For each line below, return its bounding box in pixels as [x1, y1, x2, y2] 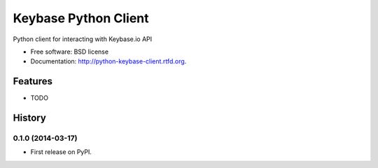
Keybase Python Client [13, 10, 150, 26]
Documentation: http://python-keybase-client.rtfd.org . [30, 57, 187, 66]
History [13, 112, 47, 124]
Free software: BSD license [30, 47, 108, 56]
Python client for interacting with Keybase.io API [13, 35, 153, 43]
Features [13, 75, 52, 87]
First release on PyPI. [30, 148, 92, 156]
